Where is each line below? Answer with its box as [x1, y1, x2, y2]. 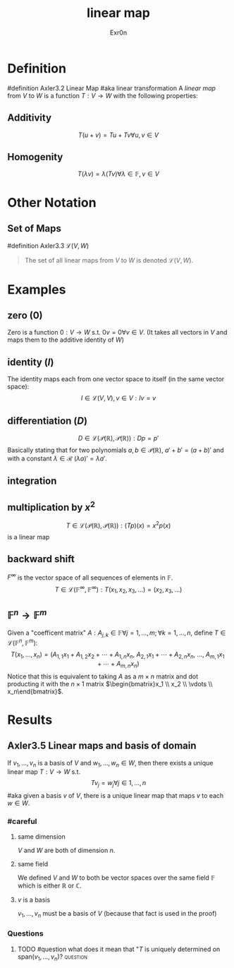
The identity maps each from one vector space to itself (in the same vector [7, 375, 225, 383]
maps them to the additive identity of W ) [7, 335, 125, 344]
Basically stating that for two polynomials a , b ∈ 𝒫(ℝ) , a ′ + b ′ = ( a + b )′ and [7, 446, 224, 454]
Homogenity [7, 150, 63, 163]
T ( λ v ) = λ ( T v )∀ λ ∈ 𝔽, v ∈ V [77, 169, 160, 178]
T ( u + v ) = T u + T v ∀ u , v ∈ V [78, 131, 159, 139]
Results [7, 712, 53, 728]
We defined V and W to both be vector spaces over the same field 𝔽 [17, 873, 216, 882]
